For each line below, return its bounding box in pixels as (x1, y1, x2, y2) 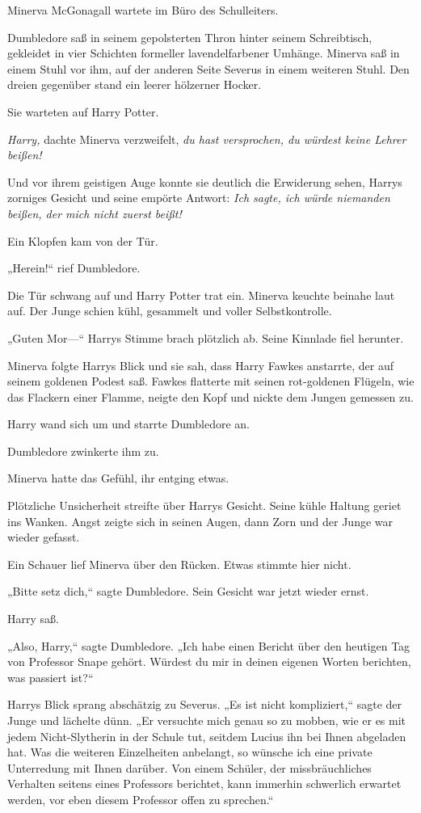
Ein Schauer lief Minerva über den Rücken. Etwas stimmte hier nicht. (7, 555, 352, 572)
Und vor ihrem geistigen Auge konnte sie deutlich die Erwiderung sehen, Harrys (7, 173, 402, 190)
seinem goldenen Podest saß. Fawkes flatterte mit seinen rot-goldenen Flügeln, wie (7, 373, 415, 390)
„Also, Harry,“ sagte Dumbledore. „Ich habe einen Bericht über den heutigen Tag (7, 637, 410, 654)
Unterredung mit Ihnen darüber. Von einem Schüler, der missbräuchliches (7, 759, 372, 776)
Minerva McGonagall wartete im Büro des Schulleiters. (7, 2, 279, 18)
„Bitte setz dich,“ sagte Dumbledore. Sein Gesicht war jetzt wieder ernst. (7, 583, 369, 600)
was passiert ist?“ (7, 668, 94, 685)
